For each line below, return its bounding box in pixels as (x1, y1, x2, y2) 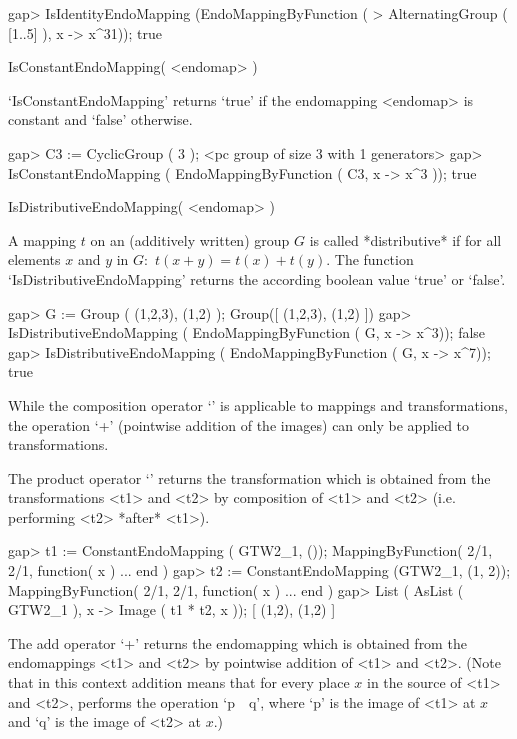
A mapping (8, 229, 77, 250)
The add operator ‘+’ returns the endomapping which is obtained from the (8, 632, 467, 653)
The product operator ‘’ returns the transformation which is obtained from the (8, 467, 491, 488)
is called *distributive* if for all (309, 229, 502, 250)
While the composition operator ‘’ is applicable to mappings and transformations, (8, 394, 508, 415)
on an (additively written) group (90, 229, 290, 250)
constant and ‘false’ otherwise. (8, 109, 193, 130)
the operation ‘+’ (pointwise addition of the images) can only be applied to (8, 414, 470, 435)
